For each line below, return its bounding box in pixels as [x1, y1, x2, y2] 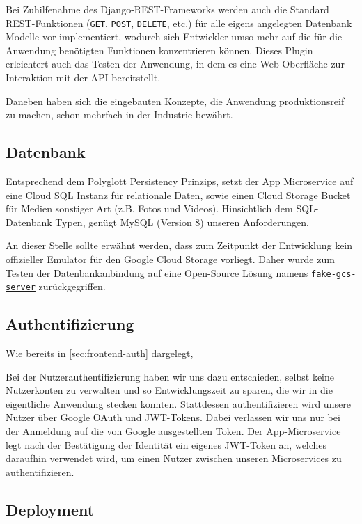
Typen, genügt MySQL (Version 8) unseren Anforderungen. [55, 214, 309, 229]
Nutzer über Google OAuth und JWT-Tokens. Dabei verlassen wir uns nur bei [6, 410, 340, 424]
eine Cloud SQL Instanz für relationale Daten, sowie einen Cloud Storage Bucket [6, 187, 351, 202]
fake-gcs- [311, 269, 356, 279]
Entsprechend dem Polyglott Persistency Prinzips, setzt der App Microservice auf [6, 174, 354, 189]
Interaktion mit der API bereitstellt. [6, 70, 161, 85]
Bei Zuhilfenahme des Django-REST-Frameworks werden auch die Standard [6, 2, 329, 16]
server [6, 283, 36, 293]
